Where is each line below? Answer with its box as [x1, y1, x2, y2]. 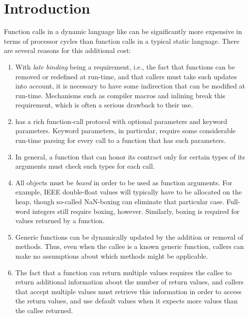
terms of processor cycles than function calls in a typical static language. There [4, 35, 240, 46]
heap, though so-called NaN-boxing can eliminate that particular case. [15, 196, 224, 207]
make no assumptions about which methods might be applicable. [15, 251, 208, 261]
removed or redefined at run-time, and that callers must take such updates [15, 71, 237, 81]
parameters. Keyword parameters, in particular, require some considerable [15, 125, 236, 136]
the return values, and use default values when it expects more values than [15, 296, 238, 306]
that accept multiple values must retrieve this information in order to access [15, 286, 242, 296]
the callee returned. [15, 305, 73, 315]
